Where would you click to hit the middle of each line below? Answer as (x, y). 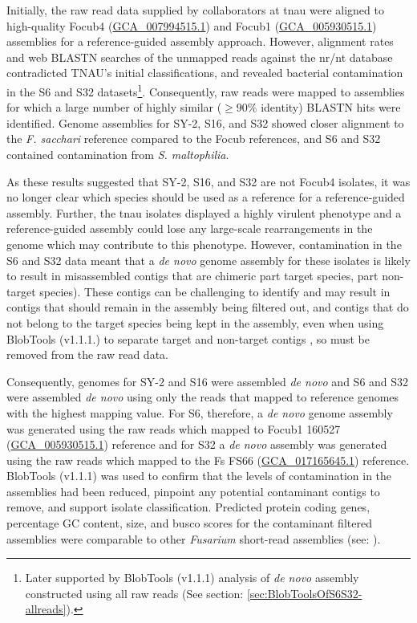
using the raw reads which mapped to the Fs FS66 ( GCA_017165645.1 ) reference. (208, 460)
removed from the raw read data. (87, 354)
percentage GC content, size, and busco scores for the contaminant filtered (189, 523)
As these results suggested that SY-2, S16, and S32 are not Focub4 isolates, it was (208, 181)
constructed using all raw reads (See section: (134, 593)
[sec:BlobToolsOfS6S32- (304, 593)
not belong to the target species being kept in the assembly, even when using (195, 322)
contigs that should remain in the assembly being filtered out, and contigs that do (208, 307)
